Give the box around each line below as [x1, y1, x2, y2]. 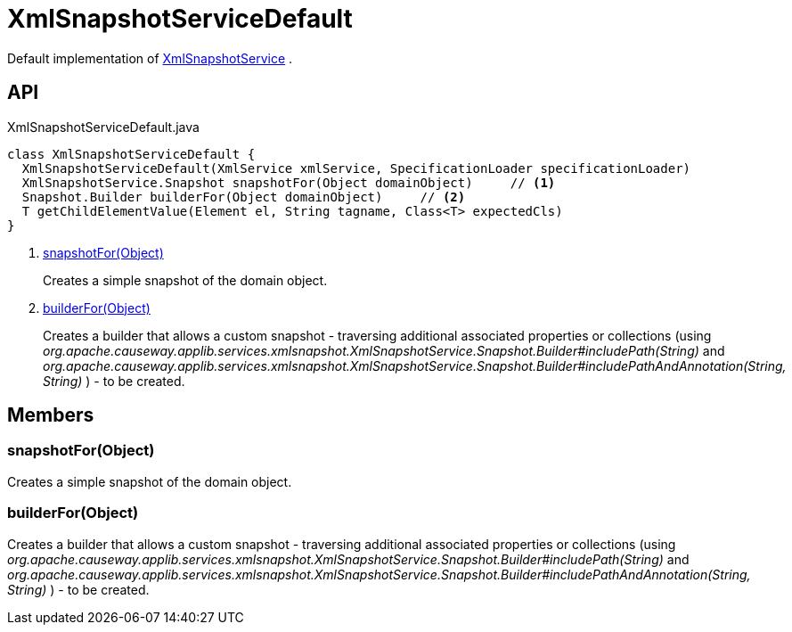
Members [7, 404, 94, 427]
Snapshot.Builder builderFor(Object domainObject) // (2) [21, 189, 466, 204]
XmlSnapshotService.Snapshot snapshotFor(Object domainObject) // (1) [21, 175, 556, 190]
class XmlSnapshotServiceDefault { [7, 146, 256, 161]
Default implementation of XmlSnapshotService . [7, 50, 293, 66]
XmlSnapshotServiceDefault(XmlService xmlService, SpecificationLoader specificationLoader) [21, 160, 691, 176]
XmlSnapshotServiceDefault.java [7, 119, 200, 135]
